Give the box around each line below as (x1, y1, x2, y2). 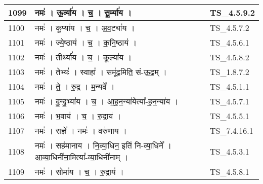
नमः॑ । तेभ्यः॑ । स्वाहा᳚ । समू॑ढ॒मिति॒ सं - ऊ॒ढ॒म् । (34, 66, 167, 78)
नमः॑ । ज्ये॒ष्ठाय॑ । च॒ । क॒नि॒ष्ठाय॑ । (34, 36, 137, 48)
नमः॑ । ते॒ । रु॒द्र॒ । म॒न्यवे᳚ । (34, 81, 115, 92)
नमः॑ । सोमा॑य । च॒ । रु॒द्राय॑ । (34, 166, 124, 177)
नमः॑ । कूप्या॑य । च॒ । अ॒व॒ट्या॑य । (34, 22, 135, 33)
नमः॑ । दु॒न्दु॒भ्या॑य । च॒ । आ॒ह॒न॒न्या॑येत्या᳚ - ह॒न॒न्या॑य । (34, 95, 179, 107)
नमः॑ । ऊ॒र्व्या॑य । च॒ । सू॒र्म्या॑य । (34, 7, 131, 18)
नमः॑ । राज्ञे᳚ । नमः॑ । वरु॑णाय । (34, 125, 127, 136)
